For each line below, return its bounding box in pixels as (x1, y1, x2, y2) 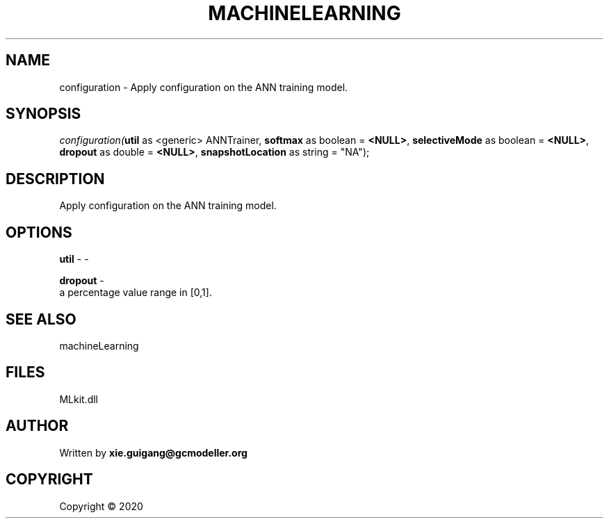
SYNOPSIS (6, 105, 81, 123)
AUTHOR (6, 417, 69, 435)
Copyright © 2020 (59, 500, 143, 512)
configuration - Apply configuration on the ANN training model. (59, 81, 348, 93)
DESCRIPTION (6, 170, 105, 188)
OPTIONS (6, 223, 72, 241)
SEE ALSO (6, 310, 76, 328)
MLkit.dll (59, 393, 98, 405)
